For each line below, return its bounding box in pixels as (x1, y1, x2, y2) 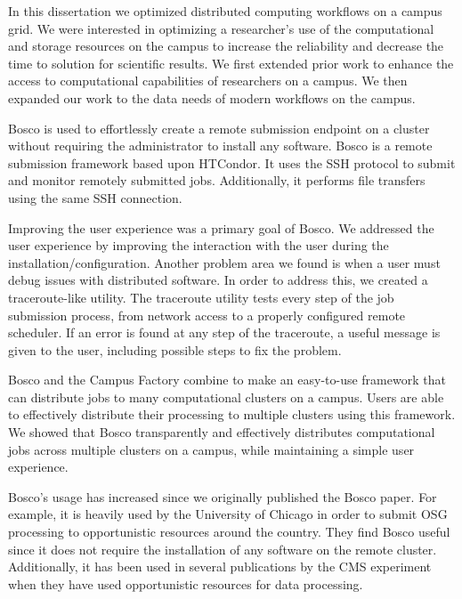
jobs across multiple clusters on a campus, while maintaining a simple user (8, 440, 415, 458)
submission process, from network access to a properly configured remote (8, 305, 406, 324)
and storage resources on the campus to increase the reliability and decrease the (8, 36, 444, 55)
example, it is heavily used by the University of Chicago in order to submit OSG (8, 505, 448, 523)
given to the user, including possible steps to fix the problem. (8, 340, 342, 359)
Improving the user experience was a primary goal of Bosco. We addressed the (8, 218, 434, 237)
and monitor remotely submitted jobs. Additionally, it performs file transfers (8, 171, 426, 190)
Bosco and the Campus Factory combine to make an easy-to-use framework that (8, 370, 446, 389)
